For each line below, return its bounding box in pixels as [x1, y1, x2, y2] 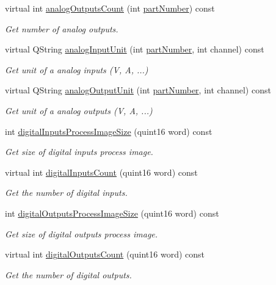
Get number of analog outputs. [5, 22, 118, 35]
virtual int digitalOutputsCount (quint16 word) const [5, 248, 205, 261]
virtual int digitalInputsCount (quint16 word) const [5, 165, 198, 178]
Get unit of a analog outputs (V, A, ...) [5, 104, 153, 117]
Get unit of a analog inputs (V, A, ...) [5, 63, 148, 76]
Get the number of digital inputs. [5, 186, 128, 199]
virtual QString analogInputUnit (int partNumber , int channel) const [5, 43, 264, 56]
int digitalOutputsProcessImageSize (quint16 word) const [5, 206, 219, 219]
